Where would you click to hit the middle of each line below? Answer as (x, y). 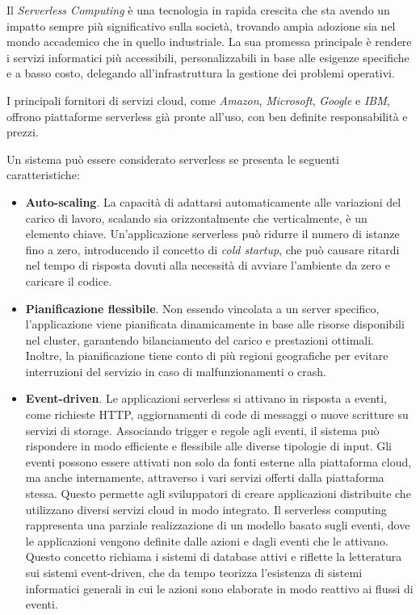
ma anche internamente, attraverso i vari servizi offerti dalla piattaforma (205, 477)
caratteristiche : (43, 175)
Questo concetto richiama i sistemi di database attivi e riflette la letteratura (214, 556)
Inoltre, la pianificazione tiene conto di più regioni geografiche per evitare (207, 356)
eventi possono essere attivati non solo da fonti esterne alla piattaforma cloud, (218, 461)
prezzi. (23, 132)
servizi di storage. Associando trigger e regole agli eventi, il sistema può (202, 430)
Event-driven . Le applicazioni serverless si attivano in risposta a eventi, (206, 398)
